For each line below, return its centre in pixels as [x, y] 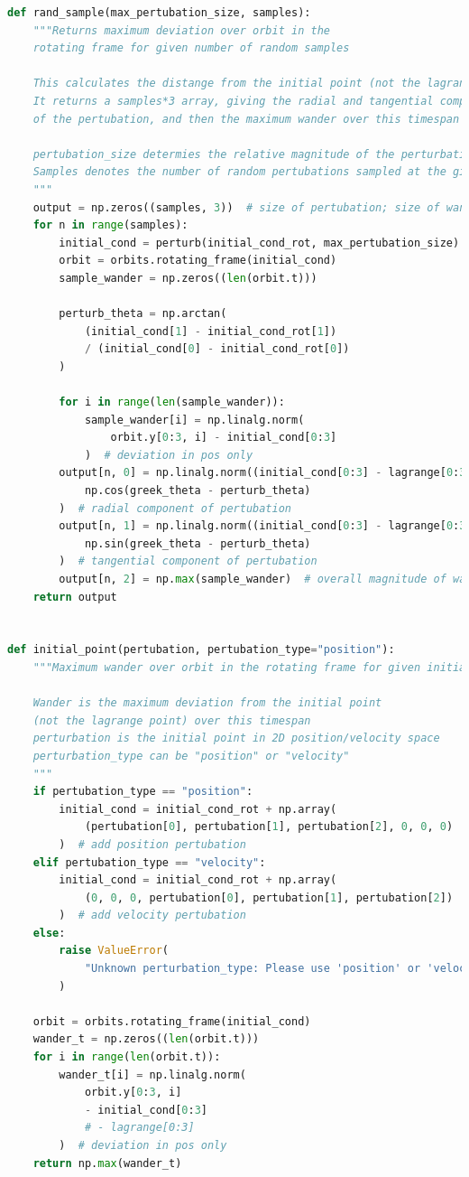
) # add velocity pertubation [152, 915]
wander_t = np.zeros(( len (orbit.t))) [146, 1039]
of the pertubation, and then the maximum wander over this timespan [246, 119]
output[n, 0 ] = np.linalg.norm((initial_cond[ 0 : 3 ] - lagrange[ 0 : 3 [262, 473]
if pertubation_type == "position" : [143, 792]
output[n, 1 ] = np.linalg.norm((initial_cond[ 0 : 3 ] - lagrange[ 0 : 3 [262, 526]
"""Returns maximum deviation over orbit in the [181, 30]
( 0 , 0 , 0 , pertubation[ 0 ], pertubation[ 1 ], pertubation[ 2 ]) [269, 897]
